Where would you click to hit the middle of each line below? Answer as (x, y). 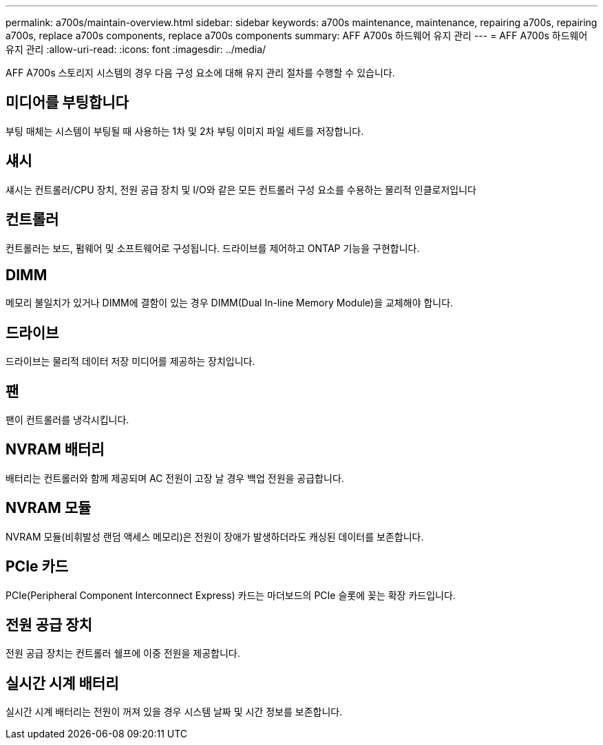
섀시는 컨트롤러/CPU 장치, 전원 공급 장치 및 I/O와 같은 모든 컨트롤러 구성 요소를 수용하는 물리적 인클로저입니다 (241, 189)
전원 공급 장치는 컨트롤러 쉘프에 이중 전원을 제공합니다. (123, 653)
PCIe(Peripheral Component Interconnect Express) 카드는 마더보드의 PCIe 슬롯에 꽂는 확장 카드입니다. (231, 595)
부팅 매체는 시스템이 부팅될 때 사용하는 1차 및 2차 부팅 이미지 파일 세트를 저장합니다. (185, 131)
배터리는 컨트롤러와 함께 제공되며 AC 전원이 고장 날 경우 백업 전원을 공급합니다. (175, 478)
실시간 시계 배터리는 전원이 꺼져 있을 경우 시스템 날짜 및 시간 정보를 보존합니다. (174, 712)
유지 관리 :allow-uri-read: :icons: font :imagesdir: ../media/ (136, 49)
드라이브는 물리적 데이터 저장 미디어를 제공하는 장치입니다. (130, 361)
